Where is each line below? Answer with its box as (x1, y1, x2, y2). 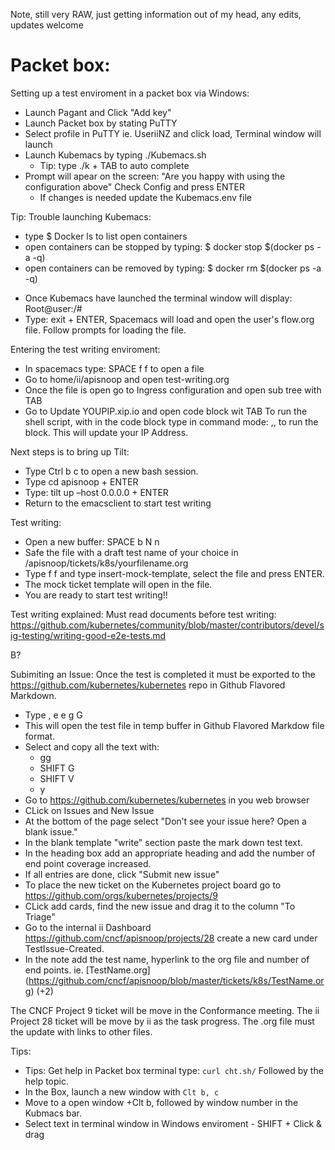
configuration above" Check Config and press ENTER (24, 180, 245, 193)
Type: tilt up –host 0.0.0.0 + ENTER (24, 486, 169, 498)
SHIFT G (39, 762, 75, 774)
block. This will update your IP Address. (24, 426, 189, 438)
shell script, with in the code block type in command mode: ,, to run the (24, 415, 319, 428)
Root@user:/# (24, 302, 83, 314)
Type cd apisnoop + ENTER (24, 475, 139, 488)
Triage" (24, 910, 56, 923)
